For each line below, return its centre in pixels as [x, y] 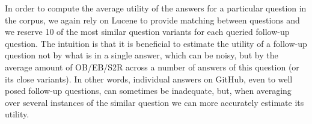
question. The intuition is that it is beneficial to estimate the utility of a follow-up [156, 43]
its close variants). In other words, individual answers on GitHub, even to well [149, 79]
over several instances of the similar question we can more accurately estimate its [154, 102]
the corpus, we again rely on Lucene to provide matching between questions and [152, 20]
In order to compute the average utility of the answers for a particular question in [156, 8]
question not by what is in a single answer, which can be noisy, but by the [142, 55]
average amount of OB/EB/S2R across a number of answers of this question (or [152, 67]
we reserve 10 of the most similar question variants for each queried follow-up [147, 32]
